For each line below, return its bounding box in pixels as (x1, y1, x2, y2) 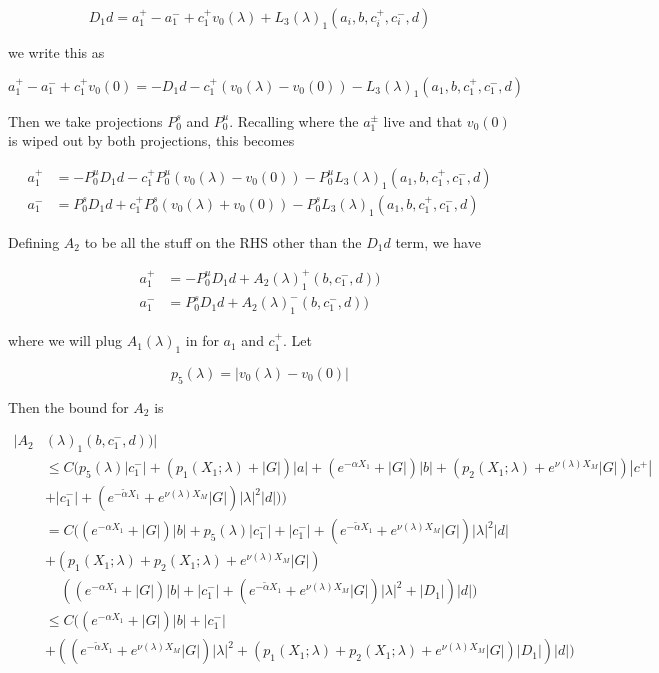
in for (185, 330, 219, 351)
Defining (8, 231, 60, 252)
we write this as (8, 42, 105, 62)
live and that (383, 110, 463, 131)
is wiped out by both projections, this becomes (8, 130, 295, 151)
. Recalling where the (229, 110, 359, 131)
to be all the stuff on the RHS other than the (84, 231, 362, 252)
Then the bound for (8, 396, 129, 417)
